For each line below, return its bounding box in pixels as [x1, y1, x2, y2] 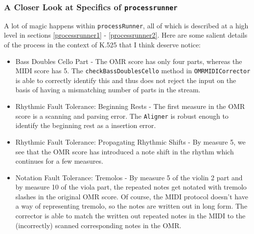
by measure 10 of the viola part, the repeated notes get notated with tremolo [15, 182, 247, 192]
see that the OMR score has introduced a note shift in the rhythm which [15, 146, 234, 156]
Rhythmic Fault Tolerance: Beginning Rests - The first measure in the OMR [15, 101, 245, 111]
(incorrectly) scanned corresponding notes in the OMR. [15, 220, 182, 230]
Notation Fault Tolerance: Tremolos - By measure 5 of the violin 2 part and [15, 172, 243, 182]
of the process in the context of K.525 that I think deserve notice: [4, 40, 201, 50]
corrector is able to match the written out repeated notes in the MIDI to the [15, 211, 246, 221]
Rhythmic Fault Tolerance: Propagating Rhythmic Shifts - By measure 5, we [15, 136, 246, 147]
